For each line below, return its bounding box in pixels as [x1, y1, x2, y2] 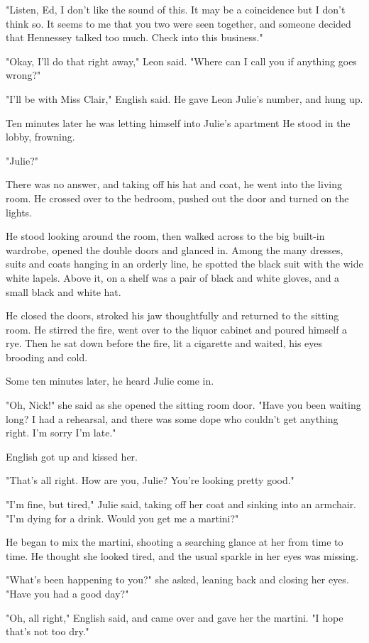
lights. [6, 204, 33, 219]
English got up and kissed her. [6, 449, 138, 463]
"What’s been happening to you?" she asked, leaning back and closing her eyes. [6, 572, 349, 587]
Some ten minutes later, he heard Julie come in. [6, 373, 214, 388]
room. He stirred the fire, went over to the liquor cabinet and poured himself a [6, 321, 348, 336]
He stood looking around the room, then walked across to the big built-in [6, 229, 325, 243]
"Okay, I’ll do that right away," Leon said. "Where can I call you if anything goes [6, 53, 357, 68]
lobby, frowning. [6, 129, 75, 144]
